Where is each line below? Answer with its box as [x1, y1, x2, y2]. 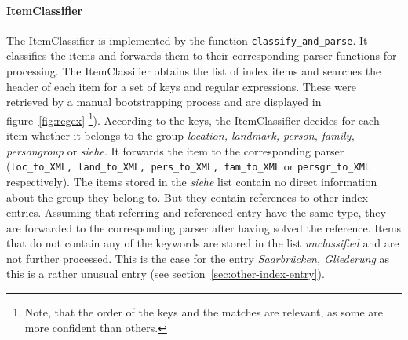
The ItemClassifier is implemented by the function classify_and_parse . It [6, 31, 368, 48]
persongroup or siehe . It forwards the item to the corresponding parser [6, 142, 344, 159]
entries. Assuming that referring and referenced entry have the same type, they [6, 204, 386, 221]
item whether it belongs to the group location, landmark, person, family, [6, 127, 355, 144]
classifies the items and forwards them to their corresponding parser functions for [6, 47, 397, 64]
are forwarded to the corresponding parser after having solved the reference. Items [6, 219, 402, 236]
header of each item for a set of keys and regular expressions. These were [6, 78, 356, 94]
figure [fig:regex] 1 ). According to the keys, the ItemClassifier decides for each [6, 109, 380, 128]
